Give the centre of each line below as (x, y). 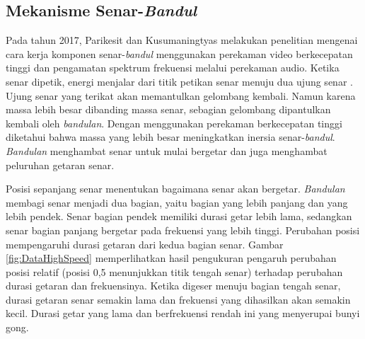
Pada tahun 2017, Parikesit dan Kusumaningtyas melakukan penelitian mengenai (182, 40)
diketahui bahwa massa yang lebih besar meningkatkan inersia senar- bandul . (170, 137)
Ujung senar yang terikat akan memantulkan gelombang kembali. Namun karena (181, 95)
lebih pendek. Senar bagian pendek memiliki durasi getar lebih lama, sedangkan (179, 216)
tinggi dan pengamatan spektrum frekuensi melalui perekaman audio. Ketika (173, 68)
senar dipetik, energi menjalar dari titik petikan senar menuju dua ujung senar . (179, 81)
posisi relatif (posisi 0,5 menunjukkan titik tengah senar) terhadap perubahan (174, 271)
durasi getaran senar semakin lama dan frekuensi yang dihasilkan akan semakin (178, 299)
